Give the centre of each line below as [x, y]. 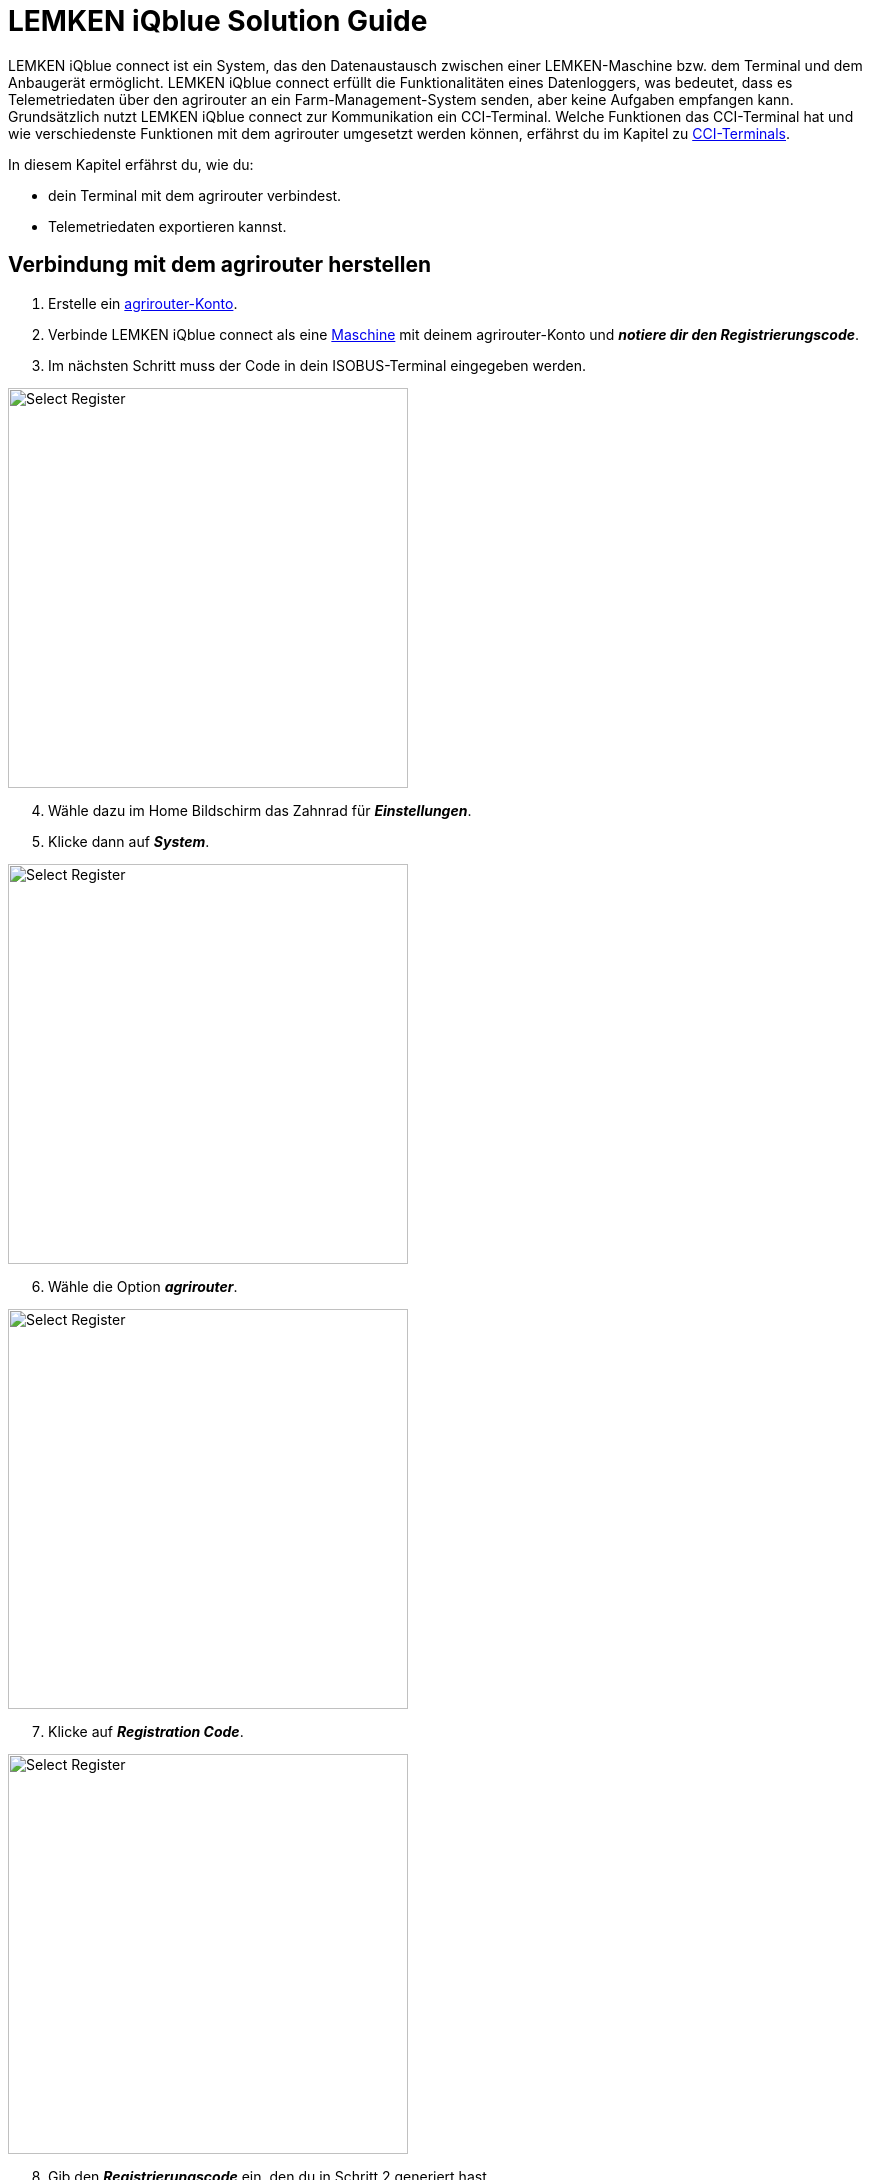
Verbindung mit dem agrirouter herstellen [219, 265]
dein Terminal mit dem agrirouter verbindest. [195, 195]
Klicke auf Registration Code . [146, 1731]
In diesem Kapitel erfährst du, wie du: [131, 164]
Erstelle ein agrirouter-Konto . [143, 303]
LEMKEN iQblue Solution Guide [218, 21]
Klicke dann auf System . [129, 841]
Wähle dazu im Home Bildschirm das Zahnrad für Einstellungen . [260, 810]
